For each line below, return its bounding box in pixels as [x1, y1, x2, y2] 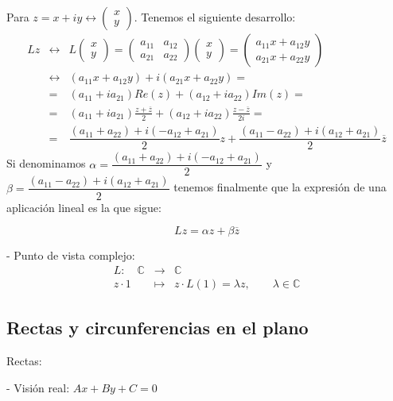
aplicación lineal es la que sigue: [6, 199, 161, 215]
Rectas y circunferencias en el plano [6, 315, 309, 340]
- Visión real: [6, 379, 70, 395]
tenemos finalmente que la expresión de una [173, 179, 387, 195]
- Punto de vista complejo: [6, 247, 135, 264]
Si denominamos [6, 155, 86, 172]
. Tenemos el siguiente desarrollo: [134, 9, 296, 25]
